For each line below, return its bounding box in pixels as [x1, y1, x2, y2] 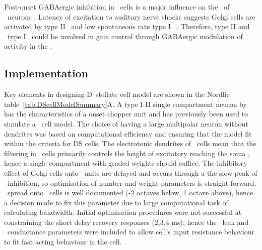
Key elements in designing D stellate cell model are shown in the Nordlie [4, 89, 230, 99]
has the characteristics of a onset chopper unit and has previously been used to [4, 108, 248, 119]
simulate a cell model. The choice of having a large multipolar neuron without [4, 118, 248, 129]
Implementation [4, 65, 89, 81]
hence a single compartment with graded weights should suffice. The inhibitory [4, 158, 247, 168]
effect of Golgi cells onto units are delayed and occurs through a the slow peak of [4, 167, 257, 178]
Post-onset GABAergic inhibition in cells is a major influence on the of [4, 2, 230, 12]
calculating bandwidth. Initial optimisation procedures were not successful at [4, 207, 242, 217]
